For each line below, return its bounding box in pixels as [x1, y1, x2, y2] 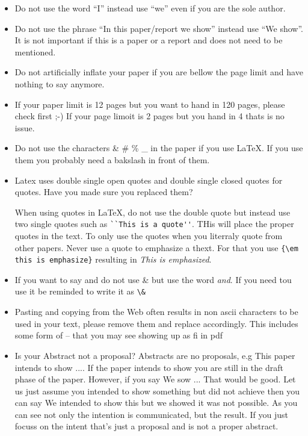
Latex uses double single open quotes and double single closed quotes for [14, 173, 283, 186]
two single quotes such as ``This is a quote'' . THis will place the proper [14, 217, 294, 230]
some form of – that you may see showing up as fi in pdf [14, 329, 223, 341]
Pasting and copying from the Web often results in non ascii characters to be [14, 305, 298, 318]
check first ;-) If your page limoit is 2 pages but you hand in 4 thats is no [14, 110, 285, 122]
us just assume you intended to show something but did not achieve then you [14, 384, 300, 397]
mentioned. [14, 45, 56, 58]
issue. [14, 121, 35, 134]
